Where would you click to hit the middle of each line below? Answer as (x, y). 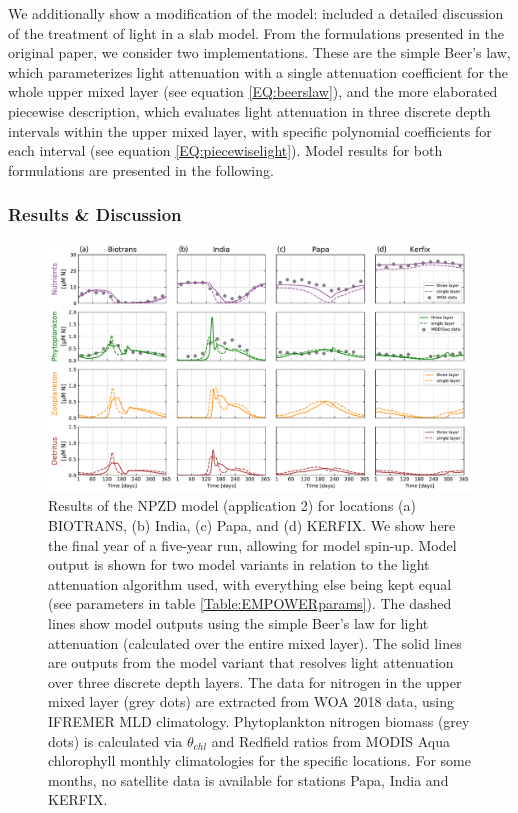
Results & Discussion (95, 214)
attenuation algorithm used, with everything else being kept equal (250, 583)
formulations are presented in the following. (141, 169)
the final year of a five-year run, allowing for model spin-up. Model (252, 544)
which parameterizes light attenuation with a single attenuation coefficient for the (258, 71)
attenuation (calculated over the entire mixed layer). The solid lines (255, 642)
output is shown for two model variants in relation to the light (239, 564)
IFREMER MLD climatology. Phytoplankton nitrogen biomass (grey (259, 720)
